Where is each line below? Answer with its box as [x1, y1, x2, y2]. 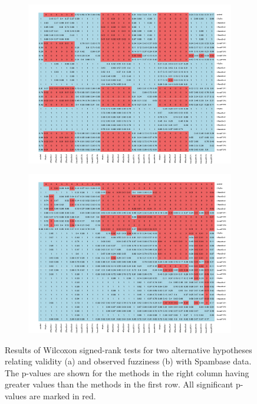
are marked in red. [29, 390, 96, 402]
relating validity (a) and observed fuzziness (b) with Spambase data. [5, 355, 252, 367]
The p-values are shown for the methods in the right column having [5, 366, 249, 379]
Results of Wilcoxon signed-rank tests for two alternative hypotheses [5, 343, 252, 356]
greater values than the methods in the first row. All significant [5, 378, 233, 390]
